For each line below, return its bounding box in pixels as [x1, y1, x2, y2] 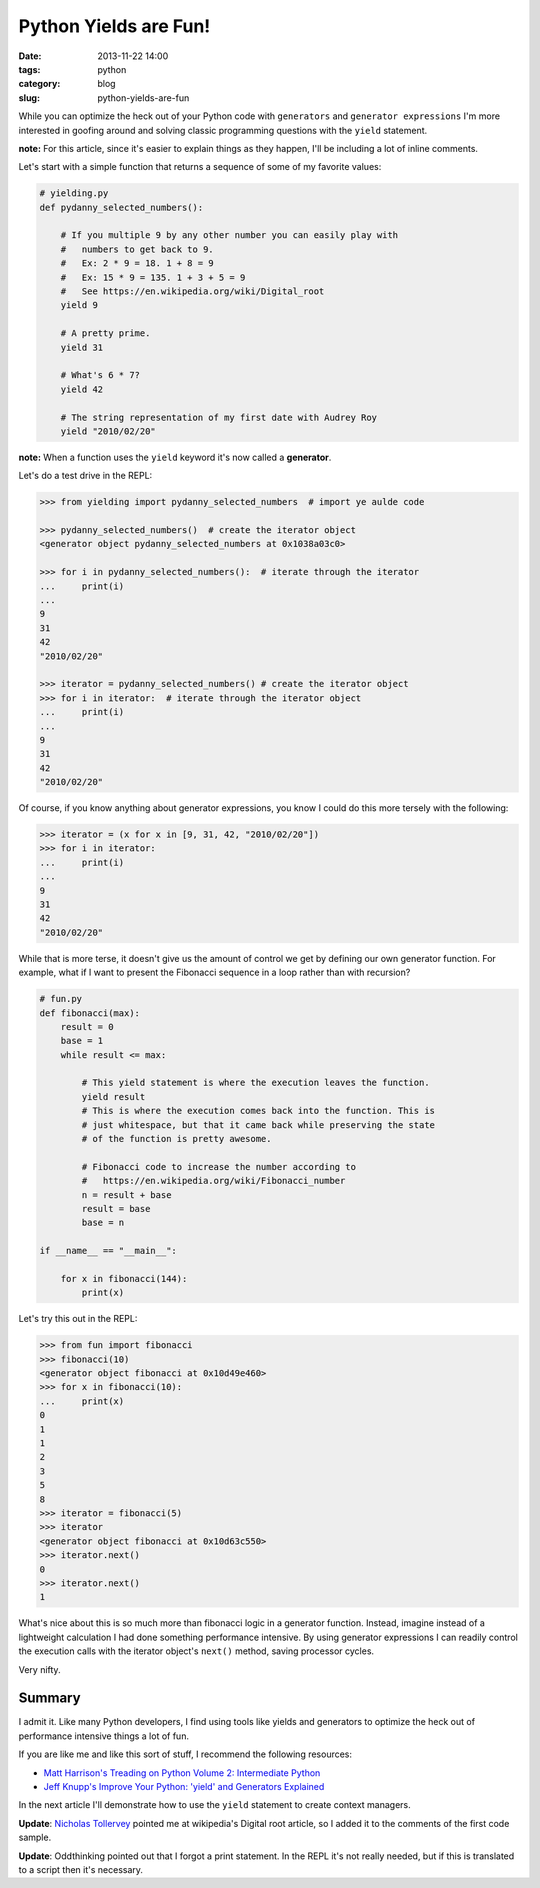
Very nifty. [18, 1663, 61, 1675]
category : [18, 78, 61, 90]
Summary [18, 1690, 81, 1707]
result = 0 [60, 1021, 114, 1032]
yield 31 [60, 341, 104, 353]
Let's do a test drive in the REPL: [18, 470, 153, 482]
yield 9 [60, 300, 99, 311]
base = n [81, 1217, 125, 1229]
